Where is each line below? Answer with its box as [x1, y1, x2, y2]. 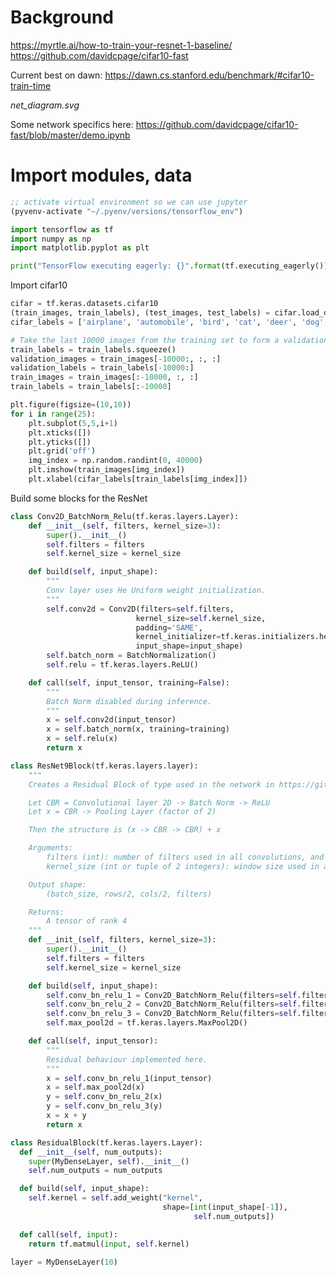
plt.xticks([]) [28, 427, 92, 438]
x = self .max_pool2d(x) [46, 1082, 145, 1093]
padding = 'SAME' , [135, 622, 203, 633]
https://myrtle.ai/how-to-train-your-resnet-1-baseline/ [10, 39, 233, 51]
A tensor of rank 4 [46, 916, 128, 926]
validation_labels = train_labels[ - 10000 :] [10, 363, 195, 373]
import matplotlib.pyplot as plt [10, 243, 150, 253]
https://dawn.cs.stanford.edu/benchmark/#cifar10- [104, 69, 315, 81]
